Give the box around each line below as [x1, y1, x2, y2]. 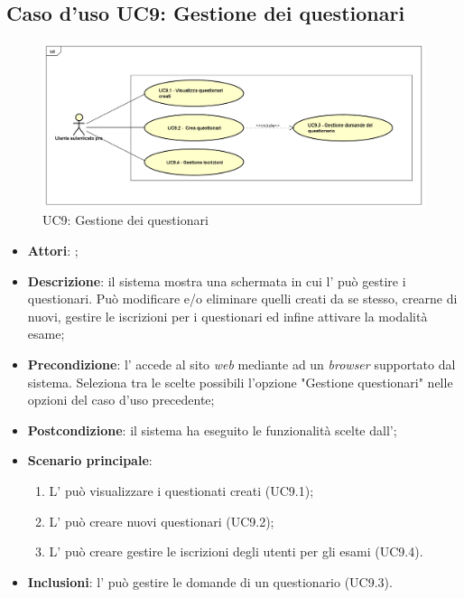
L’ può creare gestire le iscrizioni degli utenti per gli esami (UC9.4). [49, 542, 423, 561]
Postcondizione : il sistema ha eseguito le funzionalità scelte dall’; [27, 420, 397, 439]
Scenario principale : [27, 451, 153, 470]
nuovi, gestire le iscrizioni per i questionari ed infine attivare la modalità [27, 306, 428, 325]
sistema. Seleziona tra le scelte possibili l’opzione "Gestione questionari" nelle [27, 372, 453, 391]
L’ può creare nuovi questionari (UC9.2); [49, 511, 274, 530]
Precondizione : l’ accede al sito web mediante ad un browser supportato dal [27, 354, 456, 373]
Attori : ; [27, 240, 79, 259]
